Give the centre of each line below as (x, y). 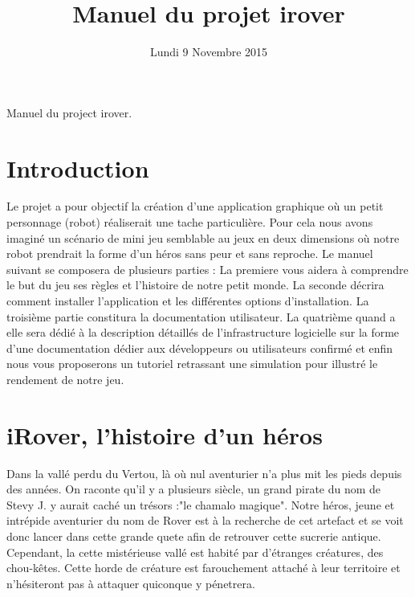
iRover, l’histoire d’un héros (165, 434)
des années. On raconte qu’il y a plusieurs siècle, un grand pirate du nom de (194, 489)
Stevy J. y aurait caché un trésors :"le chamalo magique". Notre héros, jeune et (201, 504)
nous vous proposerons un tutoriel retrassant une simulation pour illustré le (192, 364)
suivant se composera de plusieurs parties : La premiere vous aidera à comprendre (207, 269)
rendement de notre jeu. (65, 379)
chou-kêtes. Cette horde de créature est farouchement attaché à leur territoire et (203, 568)
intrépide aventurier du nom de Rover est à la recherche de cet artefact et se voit (205, 520)
